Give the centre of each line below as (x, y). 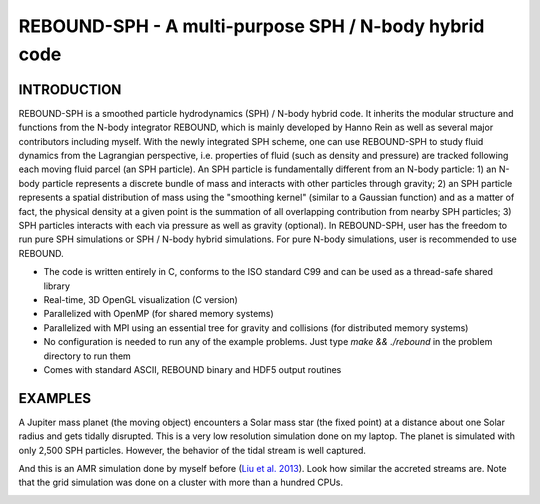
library (56, 286)
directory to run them (87, 356)
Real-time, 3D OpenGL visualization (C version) (141, 299)
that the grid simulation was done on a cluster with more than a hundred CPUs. (181, 482)
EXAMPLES (55, 398)
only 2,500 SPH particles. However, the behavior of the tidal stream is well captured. (192, 450)
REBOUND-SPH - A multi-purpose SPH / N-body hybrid (251, 26)
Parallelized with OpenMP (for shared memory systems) (158, 314)
